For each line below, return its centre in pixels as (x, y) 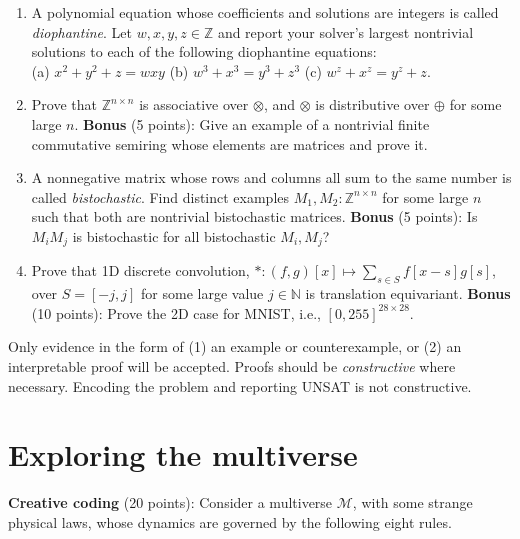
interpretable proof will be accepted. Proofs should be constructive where (232, 365)
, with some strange (412, 502)
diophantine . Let (81, 31)
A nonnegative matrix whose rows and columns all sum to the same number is (271, 177)
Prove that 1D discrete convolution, (140, 270)
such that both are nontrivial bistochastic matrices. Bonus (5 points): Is (254, 216)
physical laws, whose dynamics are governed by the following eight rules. (230, 521)
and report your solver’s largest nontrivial (345, 31)
